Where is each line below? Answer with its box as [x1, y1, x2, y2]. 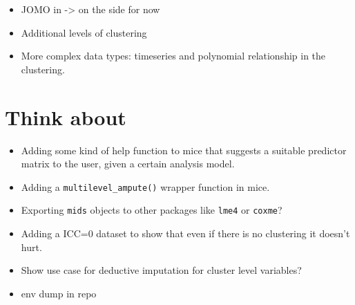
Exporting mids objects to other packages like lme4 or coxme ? [21, 203, 282, 217]
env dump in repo [21, 286, 97, 300]
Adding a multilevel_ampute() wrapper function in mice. [21, 179, 270, 194]
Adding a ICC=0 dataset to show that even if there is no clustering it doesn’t [21, 226, 350, 240]
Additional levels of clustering [21, 25, 147, 39]
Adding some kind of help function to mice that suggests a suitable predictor [21, 142, 347, 157]
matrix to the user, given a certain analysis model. [21, 156, 235, 171]
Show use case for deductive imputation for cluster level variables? [21, 263, 302, 277]
